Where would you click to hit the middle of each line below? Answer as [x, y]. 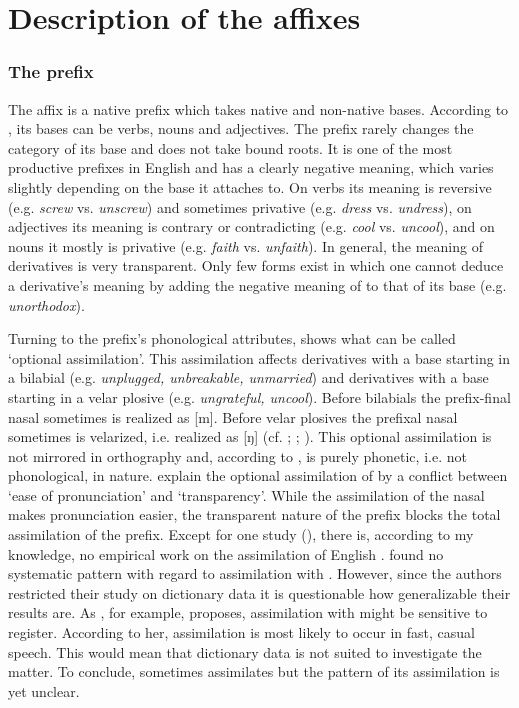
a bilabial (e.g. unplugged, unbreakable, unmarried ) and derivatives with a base [248, 377]
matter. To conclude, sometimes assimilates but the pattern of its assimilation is [254, 671]
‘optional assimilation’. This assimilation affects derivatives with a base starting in [259, 357]
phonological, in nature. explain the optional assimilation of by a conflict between [258, 475]
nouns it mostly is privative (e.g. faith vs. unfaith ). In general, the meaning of [245, 245]
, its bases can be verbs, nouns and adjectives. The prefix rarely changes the [241, 128]
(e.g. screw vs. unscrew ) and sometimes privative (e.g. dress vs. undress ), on [240, 206]
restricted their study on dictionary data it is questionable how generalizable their [259, 592]
